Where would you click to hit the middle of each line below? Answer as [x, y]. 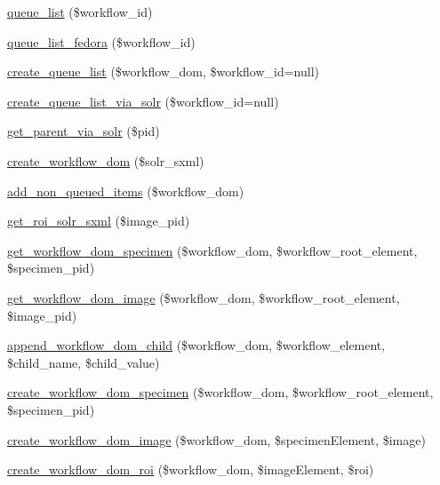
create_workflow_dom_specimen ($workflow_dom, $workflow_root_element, [220, 392]
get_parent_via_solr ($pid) [84, 131]
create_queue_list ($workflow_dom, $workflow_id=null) [164, 72]
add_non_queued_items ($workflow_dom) [126, 191]
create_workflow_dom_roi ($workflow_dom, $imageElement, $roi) [191, 469]
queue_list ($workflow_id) [80, 12]
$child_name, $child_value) [84, 362]
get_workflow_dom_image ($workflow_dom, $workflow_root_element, [204, 297]
